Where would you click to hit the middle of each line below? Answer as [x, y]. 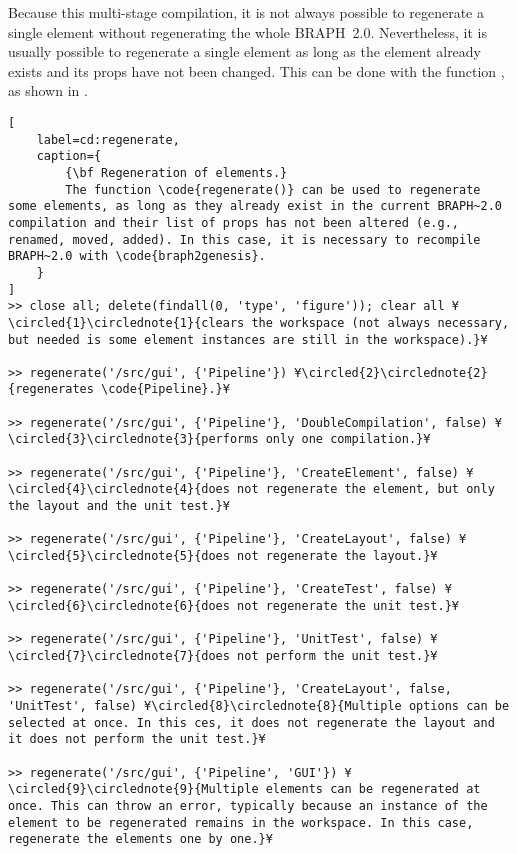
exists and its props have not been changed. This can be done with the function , [256, 70]
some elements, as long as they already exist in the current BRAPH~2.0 [255, 206]
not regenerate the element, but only [366, 489]
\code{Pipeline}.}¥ [165, 389]
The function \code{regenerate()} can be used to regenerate [273, 189]
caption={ [69, 156]
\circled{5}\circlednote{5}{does [119, 556]
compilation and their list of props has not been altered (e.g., [234, 222]
